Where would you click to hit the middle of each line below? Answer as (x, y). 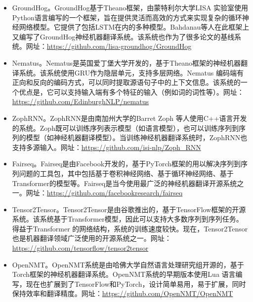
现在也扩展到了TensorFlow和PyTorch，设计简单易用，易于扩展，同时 (136, 283)
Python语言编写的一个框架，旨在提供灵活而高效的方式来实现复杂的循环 (127, 17)
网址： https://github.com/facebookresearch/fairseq (104, 193)
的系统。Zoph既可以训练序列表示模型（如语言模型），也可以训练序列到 (125, 128)
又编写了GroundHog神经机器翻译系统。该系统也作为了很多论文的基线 (123, 36)
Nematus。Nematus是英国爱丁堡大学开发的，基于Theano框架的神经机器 (126, 62)
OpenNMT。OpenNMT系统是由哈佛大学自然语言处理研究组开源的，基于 (128, 264)
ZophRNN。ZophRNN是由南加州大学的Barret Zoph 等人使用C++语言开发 (129, 118)
